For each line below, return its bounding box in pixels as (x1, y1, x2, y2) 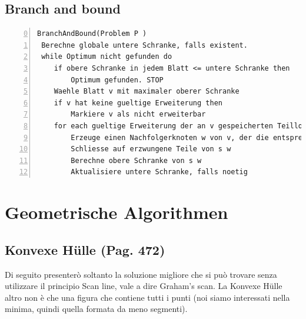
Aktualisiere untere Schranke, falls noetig (71, 168, 248, 177)
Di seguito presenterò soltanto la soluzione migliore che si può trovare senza (5, 268, 277, 280)
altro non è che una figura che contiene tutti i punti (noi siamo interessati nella (5, 291, 290, 303)
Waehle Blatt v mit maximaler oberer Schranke (54, 87, 240, 96)
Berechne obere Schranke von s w (71, 156, 202, 165)
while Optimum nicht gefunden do (41, 52, 172, 61)
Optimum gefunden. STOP (71, 75, 164, 84)
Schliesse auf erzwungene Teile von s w (71, 145, 231, 154)
